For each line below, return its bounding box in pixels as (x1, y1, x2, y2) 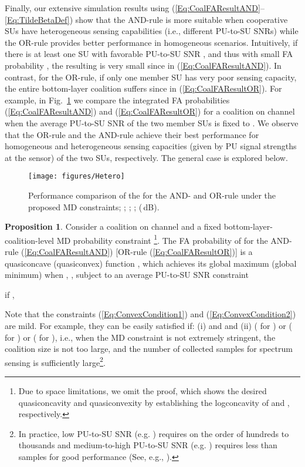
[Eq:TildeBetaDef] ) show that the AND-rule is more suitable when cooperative (5, 13, 288, 25)
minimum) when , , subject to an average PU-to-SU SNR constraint (5, 268, 249, 281)
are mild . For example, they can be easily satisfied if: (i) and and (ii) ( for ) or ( (5, 319, 292, 331)
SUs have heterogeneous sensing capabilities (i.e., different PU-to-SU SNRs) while (5, 25, 299, 37)
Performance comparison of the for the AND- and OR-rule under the (28, 189, 276, 201)
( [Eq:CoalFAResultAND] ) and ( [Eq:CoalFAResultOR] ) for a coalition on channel (5, 105, 295, 117)
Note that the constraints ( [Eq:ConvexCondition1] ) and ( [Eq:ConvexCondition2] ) (5, 308, 296, 320)
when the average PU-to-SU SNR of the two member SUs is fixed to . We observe (5, 116, 299, 129)
